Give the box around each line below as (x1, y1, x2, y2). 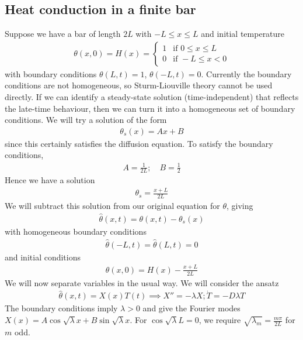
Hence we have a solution (5, 174, 95, 186)
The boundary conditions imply (5, 302, 118, 314)
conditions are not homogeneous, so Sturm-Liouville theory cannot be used (5, 79, 273, 91)
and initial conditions (5, 250, 81, 263)
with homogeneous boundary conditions (5, 225, 147, 237)
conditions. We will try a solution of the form (5, 114, 167, 126)
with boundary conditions (5, 67, 97, 80)
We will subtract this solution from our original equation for (5, 200, 220, 212)
